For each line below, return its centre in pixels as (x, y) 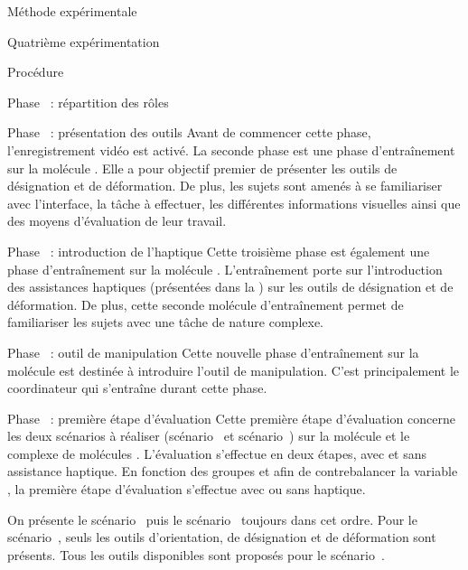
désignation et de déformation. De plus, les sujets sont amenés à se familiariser (225, 186)
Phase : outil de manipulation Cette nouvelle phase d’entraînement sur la (213, 352)
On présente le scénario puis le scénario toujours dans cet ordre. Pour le (212, 519)
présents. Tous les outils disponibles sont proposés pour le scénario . (196, 554)
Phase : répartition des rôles (88, 102)
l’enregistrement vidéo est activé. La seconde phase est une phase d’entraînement (231, 150)
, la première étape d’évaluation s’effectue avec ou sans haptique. (187, 489)
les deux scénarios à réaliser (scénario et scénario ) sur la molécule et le (209, 436)
